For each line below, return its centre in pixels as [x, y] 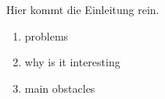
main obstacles [60, 88]
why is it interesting [72, 62]
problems [47, 35]
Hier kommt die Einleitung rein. [83, 9]
